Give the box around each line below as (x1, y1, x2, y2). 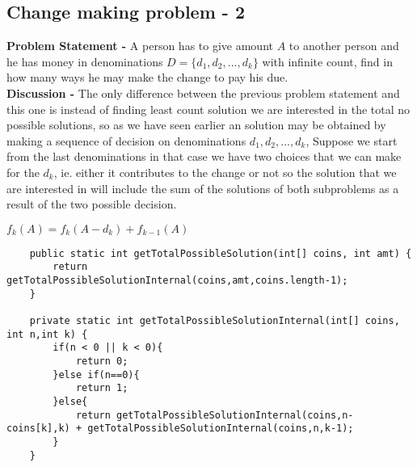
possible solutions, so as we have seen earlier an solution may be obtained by (6, 116, 386, 133)
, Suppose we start (305, 132, 398, 149)
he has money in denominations (6, 53, 163, 69)
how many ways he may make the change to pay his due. (6, 69, 289, 86)
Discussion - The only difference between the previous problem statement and (6, 84, 400, 101)
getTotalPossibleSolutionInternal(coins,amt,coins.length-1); (6, 275, 348, 287)
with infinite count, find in (262, 53, 393, 69)
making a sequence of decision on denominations (6, 132, 246, 149)
